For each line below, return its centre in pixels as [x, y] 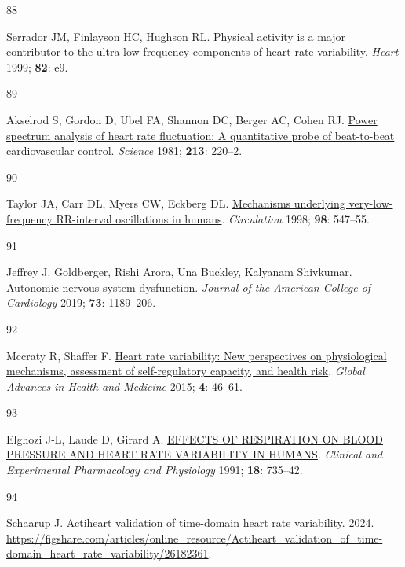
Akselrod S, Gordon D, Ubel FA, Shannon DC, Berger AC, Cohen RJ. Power [192, 119]
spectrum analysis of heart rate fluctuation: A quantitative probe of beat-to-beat [201, 135]
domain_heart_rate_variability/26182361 [108, 553]
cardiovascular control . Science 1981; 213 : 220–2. [124, 151]
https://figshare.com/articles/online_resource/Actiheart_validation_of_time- [195, 538]
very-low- [371, 203]
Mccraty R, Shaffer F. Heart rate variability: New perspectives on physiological [197, 355]
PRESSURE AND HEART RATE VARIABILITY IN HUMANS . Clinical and [195, 454]
